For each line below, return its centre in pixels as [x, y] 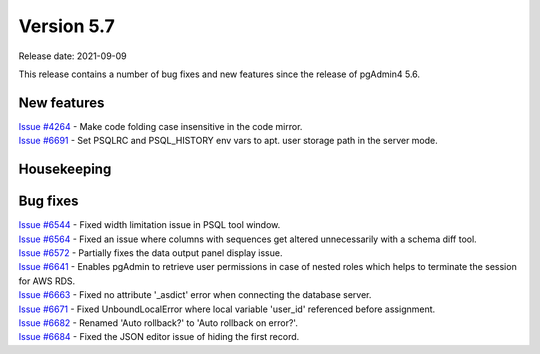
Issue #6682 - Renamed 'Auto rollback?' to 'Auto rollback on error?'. [158, 322]
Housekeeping [65, 169]
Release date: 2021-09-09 [72, 56]
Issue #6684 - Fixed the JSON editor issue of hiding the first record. [159, 337]
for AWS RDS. [47, 281]
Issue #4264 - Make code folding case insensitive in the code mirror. [160, 126]
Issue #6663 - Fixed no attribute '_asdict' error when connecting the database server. [195, 295]
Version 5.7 [66, 26]
